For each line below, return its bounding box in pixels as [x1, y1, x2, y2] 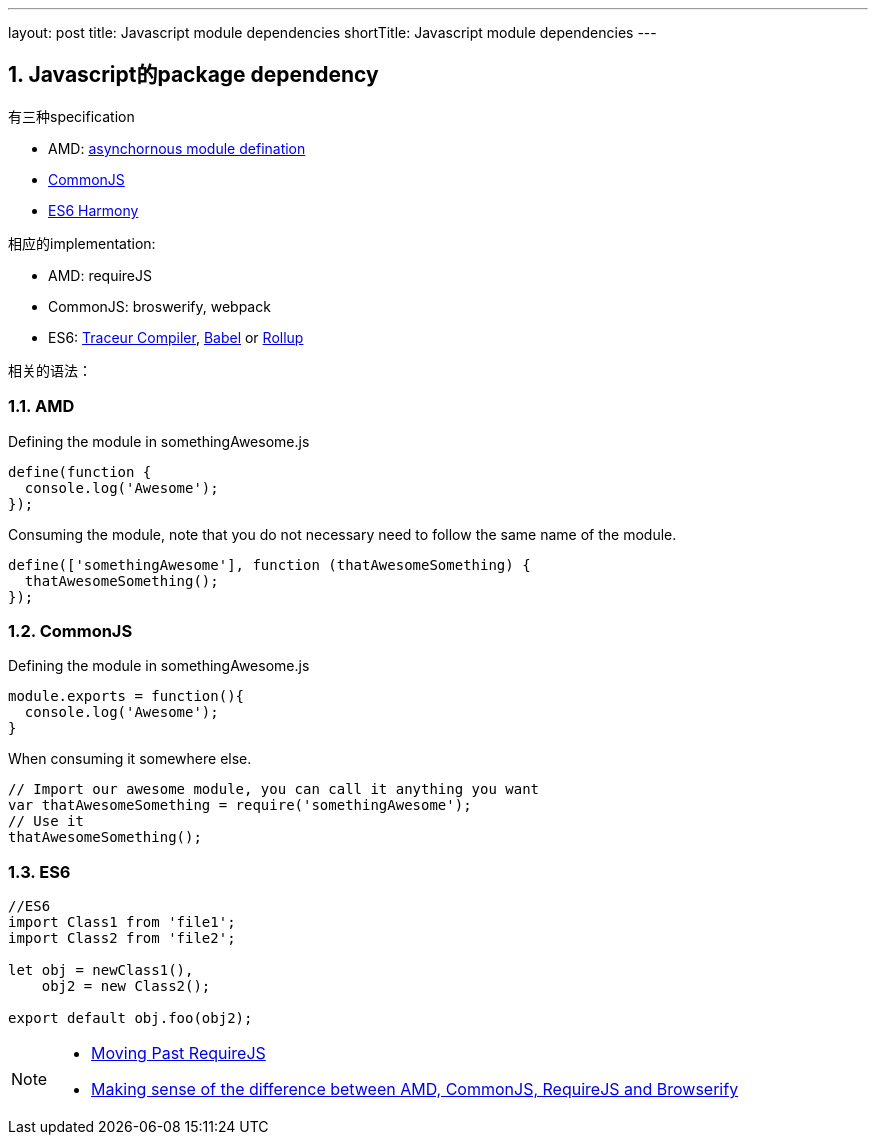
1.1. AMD [8, 396, 75, 417]
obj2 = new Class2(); [41, 978, 211, 995]
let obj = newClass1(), [8, 962, 194, 979]
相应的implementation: [8, 234, 156, 252]
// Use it [8, 813, 84, 830]
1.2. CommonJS [8, 620, 133, 641]
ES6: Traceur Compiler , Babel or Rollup [48, 328, 304, 346]
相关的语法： [8, 361, 92, 379]
